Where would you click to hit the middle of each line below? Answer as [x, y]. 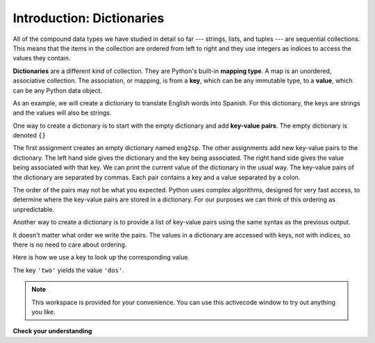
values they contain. [42, 58]
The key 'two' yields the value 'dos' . [68, 270]
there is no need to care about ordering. [70, 244]
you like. [43, 312]
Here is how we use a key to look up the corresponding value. [101, 258]
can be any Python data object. [58, 90]
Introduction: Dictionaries [89, 18]
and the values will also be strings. [62, 113]
